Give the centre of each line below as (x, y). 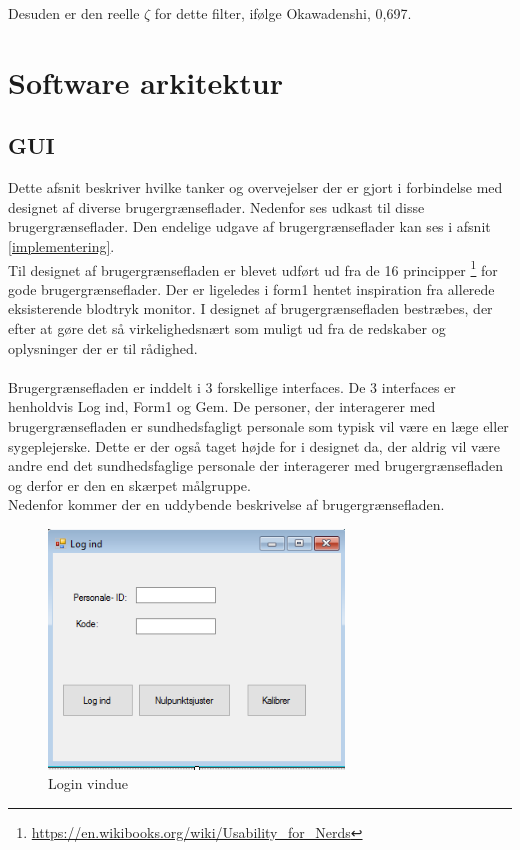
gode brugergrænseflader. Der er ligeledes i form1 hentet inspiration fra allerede (251, 288)
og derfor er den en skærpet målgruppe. (129, 484)
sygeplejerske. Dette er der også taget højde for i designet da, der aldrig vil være (254, 445)
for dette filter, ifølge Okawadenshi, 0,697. (283, 13)
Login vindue (88, 783)
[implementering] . (61, 245)
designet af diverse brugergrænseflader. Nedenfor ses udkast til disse (216, 206)
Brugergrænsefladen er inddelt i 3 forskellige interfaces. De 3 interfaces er (232, 386)
